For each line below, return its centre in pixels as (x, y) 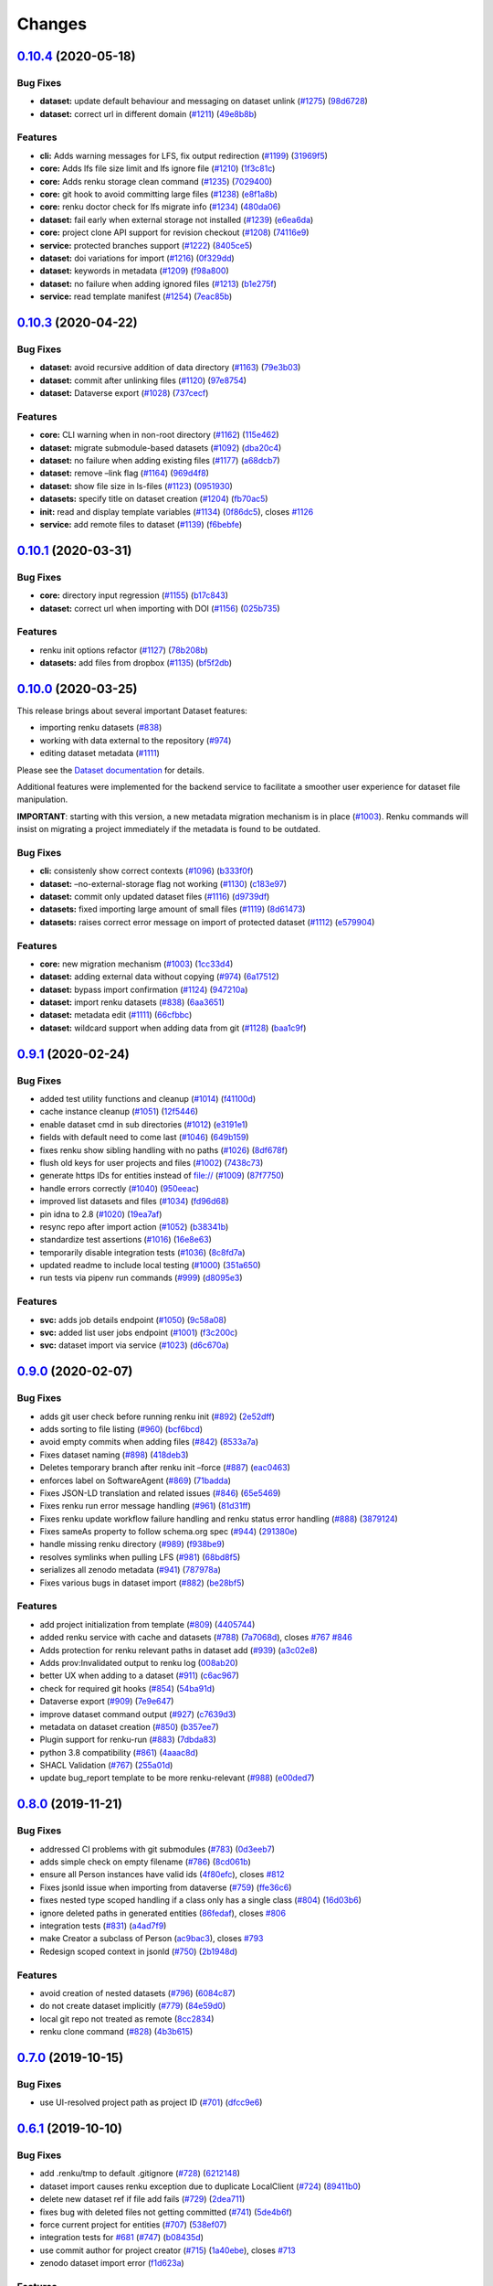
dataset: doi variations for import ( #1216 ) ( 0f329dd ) (137, 258)
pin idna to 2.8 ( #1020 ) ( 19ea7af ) (101, 1214)
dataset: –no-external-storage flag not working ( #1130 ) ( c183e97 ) (163, 883)
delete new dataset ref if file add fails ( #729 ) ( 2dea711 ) (142, 2199)
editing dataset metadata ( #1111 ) (100, 753)
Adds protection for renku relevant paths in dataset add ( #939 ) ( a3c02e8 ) (179, 1650)
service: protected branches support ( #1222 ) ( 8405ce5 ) (146, 245)
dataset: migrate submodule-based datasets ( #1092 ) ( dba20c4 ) (161, 447)
